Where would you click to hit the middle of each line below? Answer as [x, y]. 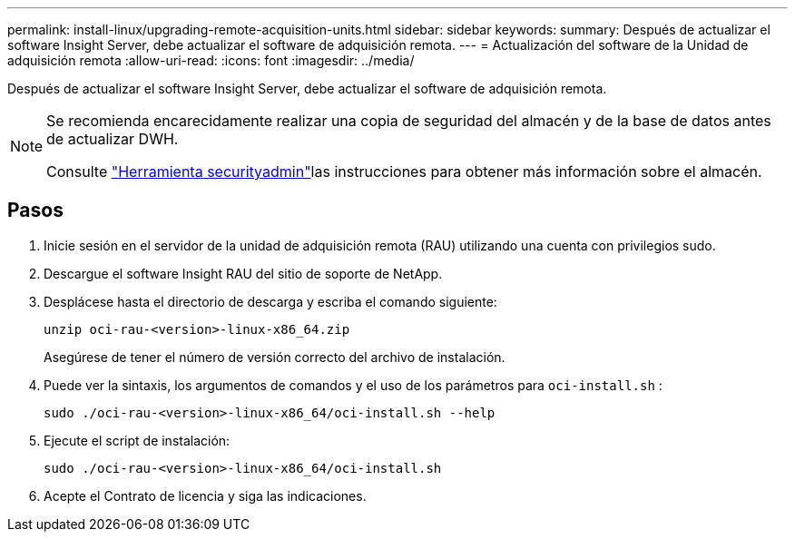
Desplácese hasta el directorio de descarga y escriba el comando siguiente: [270, 301]
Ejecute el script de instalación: [137, 440]
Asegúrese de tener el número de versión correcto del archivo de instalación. [275, 357]
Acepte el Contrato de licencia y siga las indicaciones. [205, 495]
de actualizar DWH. [113, 139]
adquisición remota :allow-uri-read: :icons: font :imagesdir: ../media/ [211, 60]
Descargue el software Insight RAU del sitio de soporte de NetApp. [243, 273]
